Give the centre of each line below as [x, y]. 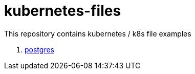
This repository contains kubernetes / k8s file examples [98, 33]
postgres [39, 49]
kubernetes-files [63, 11]
